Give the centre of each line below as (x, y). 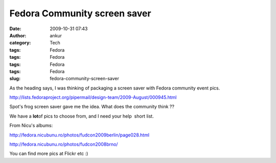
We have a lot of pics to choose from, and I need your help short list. (82, 116)
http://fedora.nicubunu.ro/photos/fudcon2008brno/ (64, 144)
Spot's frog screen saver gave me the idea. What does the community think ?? (92, 107)
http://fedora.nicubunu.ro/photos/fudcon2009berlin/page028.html (79, 135)
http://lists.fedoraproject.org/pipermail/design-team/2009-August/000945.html (93, 98)
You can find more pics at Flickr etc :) (49, 154)
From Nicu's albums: (31, 126)
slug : (15, 79)
